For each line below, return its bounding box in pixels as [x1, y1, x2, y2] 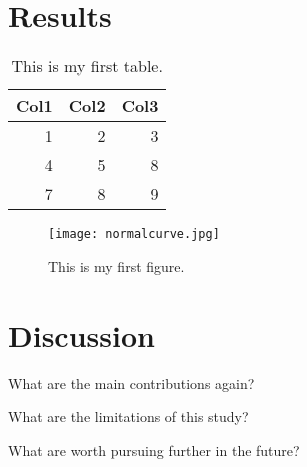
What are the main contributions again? [8, 372, 255, 393]
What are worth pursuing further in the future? [8, 439, 300, 460]
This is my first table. [11, 54, 163, 78]
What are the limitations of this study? [8, 406, 249, 427]
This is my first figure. [48, 255, 185, 276]
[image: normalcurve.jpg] [48, 227, 220, 242]
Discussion [8, 314, 155, 355]
